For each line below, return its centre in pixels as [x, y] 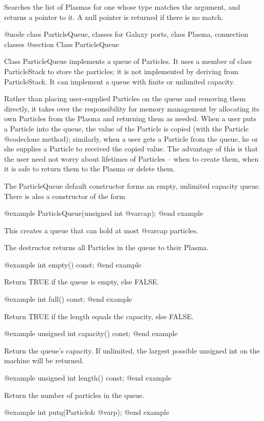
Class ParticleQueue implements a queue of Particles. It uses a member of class [128, 61]
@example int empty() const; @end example [73, 264]
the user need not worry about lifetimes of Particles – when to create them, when [131, 158]
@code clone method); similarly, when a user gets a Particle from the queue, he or [131, 138]
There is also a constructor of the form [65, 196]
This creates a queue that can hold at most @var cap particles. [101, 230]
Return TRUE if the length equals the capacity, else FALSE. [99, 316]
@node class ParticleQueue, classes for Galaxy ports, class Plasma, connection [126, 34]
